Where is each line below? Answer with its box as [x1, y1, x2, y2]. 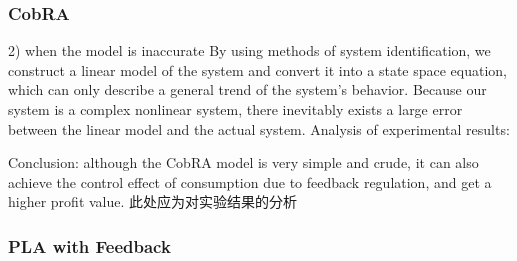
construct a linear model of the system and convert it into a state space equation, [8, 59, 508, 80]
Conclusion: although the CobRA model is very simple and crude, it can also [8, 152, 479, 173]
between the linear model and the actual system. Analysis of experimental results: [8, 118, 510, 139]
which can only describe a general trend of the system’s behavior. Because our [8, 79, 487, 100]
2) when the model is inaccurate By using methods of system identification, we [8, 40, 491, 61]
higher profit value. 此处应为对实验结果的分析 [8, 191, 298, 212]
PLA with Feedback [8, 233, 171, 258]
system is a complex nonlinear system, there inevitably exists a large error [8, 99, 463, 119]
